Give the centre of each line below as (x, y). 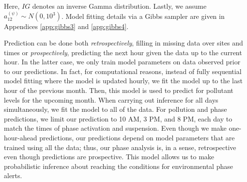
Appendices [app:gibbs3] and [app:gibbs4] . (66, 26)
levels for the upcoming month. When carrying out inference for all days (111, 99)
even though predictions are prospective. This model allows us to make (109, 157)
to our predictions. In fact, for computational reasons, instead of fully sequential (123, 71)
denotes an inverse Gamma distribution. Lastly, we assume (119, 6)
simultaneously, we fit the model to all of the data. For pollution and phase (116, 109)
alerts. (13, 175)
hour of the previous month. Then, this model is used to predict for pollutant (119, 90)
